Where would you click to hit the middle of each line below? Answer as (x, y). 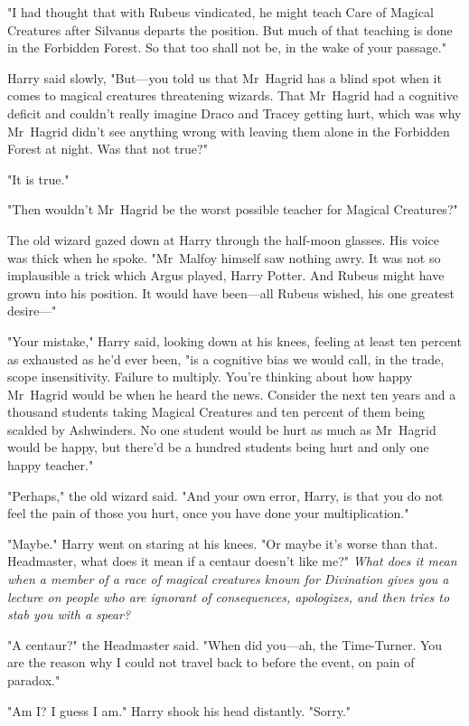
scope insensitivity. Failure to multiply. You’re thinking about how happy (210, 377)
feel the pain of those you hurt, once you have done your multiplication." (208, 513)
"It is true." (38, 179)
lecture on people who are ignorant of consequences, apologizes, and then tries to (229, 596)
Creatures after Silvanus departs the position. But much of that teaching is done (230, 29)
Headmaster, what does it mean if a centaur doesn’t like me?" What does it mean (232, 561)
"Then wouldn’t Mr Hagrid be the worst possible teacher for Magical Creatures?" (233, 209)
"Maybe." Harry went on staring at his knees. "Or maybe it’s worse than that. (223, 543)
